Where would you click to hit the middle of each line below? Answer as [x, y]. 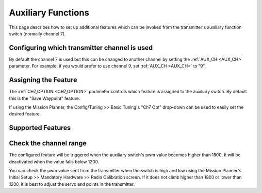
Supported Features [40, 128]
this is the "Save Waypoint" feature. [44, 98]
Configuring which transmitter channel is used [81, 48]
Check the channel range [48, 143]
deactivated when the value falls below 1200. [54, 161]
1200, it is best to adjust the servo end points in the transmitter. [72, 184]
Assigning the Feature [43, 80]
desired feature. [25, 114]
